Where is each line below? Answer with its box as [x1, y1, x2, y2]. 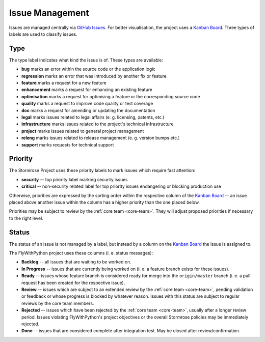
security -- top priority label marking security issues [21, 176, 128, 182]
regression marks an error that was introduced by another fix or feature [21, 73, 167, 79]
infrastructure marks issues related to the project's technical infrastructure [21, 121, 174, 127]
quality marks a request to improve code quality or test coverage [21, 101, 153, 107]
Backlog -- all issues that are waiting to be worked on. [21, 259, 132, 265]
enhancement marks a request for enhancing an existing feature [21, 86, 153, 93]
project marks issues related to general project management [21, 128, 144, 134]
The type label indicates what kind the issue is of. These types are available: [9, 57, 163, 63]
